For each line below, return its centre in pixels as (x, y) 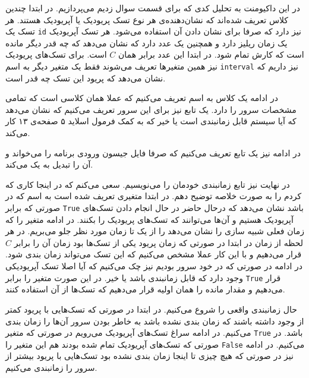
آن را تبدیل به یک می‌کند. (49, 164)
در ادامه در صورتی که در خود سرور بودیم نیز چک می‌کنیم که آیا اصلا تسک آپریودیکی (154, 266)
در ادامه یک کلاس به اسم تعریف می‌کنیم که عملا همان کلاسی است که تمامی (142, 98)
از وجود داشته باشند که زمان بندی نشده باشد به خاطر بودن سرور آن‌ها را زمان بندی (155, 321)
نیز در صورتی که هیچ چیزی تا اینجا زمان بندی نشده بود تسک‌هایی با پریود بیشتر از (149, 356)
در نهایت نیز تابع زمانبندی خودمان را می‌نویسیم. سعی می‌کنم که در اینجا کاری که (148, 184)
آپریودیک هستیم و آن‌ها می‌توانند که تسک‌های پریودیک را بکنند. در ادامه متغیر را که (149, 219)
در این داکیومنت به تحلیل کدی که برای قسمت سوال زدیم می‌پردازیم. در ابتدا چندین (153, 8)
